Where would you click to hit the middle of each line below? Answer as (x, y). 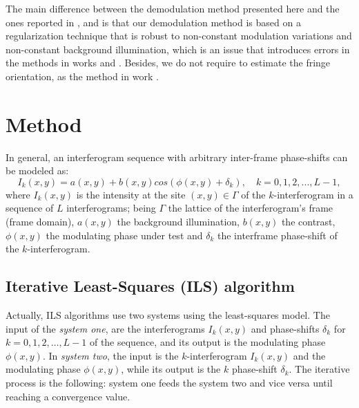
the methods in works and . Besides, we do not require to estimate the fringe (168, 63)
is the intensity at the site (131, 194)
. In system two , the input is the (110, 355)
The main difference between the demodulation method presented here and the (173, 8)
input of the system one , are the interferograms (105, 328)
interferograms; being (111, 208)
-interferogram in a (313, 194)
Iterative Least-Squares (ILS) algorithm (150, 286)
